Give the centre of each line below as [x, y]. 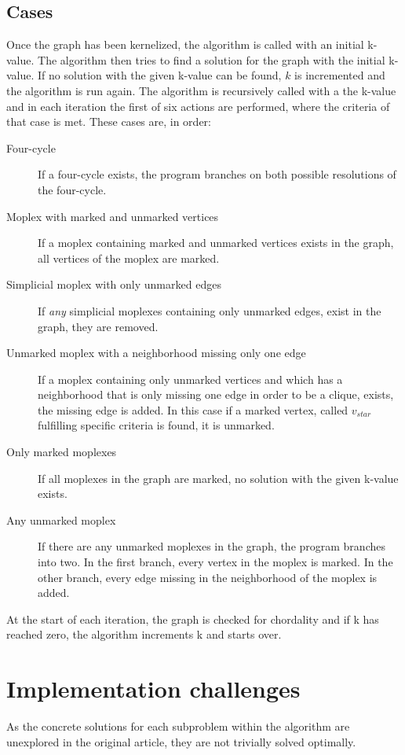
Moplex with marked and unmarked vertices [113, 216]
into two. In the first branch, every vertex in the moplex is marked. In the [215, 562]
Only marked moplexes [62, 452]
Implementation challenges [153, 689]
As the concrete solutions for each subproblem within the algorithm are [178, 726]
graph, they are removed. [98, 326]
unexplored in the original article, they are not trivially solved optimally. [181, 741]
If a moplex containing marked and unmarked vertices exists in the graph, [216, 243]
